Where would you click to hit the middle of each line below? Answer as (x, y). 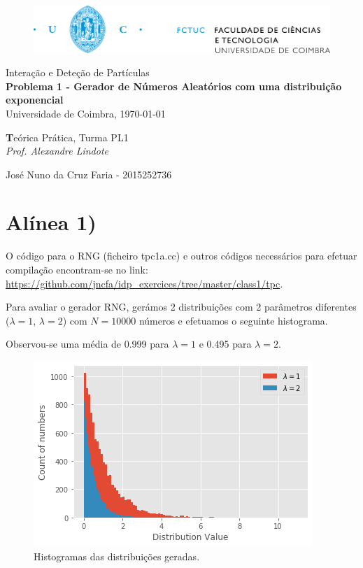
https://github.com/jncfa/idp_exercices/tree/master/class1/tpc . (144, 283)
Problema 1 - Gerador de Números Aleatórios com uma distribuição (174, 86)
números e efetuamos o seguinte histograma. (233, 320)
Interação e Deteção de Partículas (78, 72)
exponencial (35, 100)
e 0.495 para (225, 344)
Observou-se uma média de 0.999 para (87, 344)
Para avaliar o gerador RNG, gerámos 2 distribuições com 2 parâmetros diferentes (181, 307)
